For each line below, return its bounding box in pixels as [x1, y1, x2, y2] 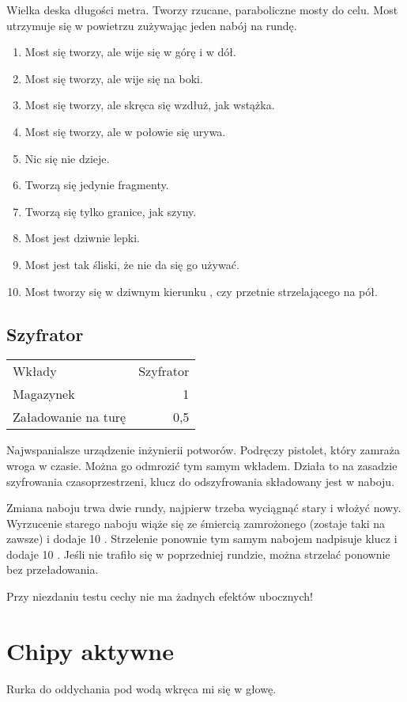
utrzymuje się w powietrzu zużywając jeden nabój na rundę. [6, 17, 297, 33]
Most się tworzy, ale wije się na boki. [24, 70, 203, 86]
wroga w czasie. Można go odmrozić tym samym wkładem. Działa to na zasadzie [6, 457, 398, 473]
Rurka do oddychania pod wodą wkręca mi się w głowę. [6, 680, 277, 696]
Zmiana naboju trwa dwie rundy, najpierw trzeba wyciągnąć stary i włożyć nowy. [6, 499, 401, 516]
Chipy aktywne [6, 634, 174, 666]
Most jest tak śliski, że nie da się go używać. [24, 256, 239, 272]
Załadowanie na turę [13, 408, 126, 427]
